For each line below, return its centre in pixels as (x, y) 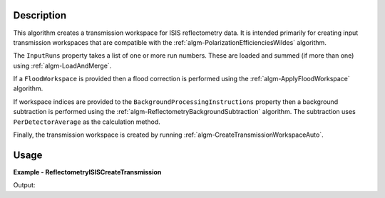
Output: (24, 185)
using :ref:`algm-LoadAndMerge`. (62, 66)
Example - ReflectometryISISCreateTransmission (87, 172)
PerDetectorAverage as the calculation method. (87, 122)
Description (40, 15)
